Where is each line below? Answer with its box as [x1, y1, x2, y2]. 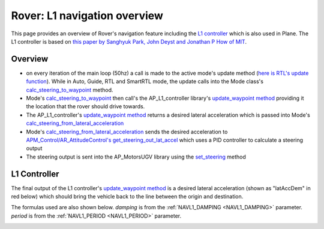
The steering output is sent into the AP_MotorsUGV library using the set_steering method [26, 153, 246, 160]
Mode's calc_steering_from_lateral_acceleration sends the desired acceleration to [26, 128, 228, 135]
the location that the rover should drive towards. [26, 103, 145, 110]
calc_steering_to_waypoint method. [26, 86, 113, 93]
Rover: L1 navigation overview [11, 9, 163, 22]
